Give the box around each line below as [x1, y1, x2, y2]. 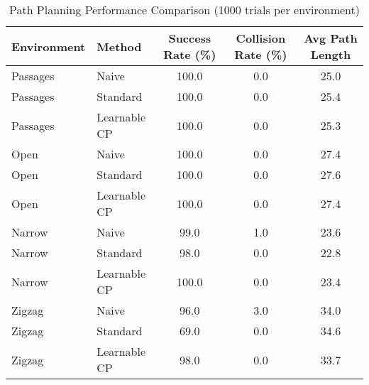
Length [310, 46, 351, 63]
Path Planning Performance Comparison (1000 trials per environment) [9, 1, 360, 18]
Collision [236, 30, 286, 46]
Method [97, 38, 142, 55]
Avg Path [304, 30, 358, 46]
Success [168, 30, 211, 46]
